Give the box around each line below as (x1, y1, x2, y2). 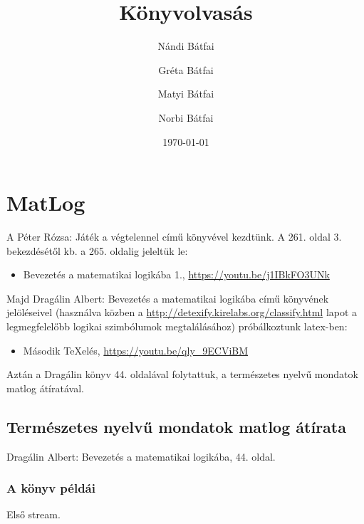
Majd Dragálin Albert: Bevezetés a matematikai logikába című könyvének (6, 290, 329, 305)
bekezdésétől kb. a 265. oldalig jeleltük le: (6, 243, 188, 258)
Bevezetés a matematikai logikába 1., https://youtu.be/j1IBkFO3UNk (23, 267, 330, 282)
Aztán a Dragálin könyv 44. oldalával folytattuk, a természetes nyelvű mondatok (6, 367, 358, 382)
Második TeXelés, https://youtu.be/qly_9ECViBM (23, 342, 249, 357)
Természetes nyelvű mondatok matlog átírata (6, 415, 346, 437)
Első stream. (6, 507, 61, 522)
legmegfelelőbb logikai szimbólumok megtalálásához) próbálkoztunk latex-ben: (6, 319, 348, 333)
